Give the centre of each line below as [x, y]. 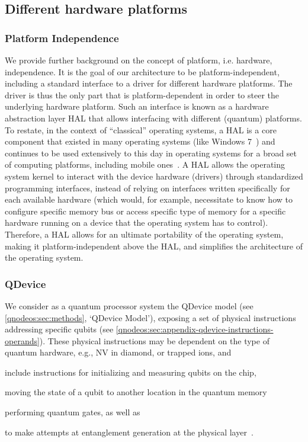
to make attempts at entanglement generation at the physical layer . [129, 432]
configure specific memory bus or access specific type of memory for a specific [145, 211]
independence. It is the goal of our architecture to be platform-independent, [142, 71]
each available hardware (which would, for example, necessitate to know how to [149, 199]
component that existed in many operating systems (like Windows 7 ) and [140, 141]
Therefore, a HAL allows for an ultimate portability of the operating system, [144, 234]
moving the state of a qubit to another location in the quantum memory [136, 392]
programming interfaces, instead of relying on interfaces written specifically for [147, 188]
